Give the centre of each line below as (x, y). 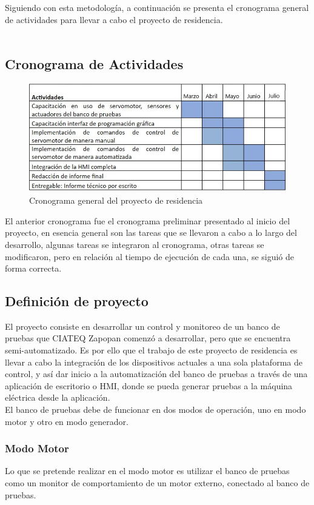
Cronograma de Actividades (94, 64)
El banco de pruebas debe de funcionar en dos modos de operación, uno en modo (155, 410)
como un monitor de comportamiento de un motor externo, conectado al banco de (157, 483)
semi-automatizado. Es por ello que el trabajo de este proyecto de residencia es (151, 350)
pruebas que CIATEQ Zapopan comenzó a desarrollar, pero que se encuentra (148, 338)
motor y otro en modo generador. (67, 421)
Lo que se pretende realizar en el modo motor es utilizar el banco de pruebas (147, 471)
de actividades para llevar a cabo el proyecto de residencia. (114, 19)
